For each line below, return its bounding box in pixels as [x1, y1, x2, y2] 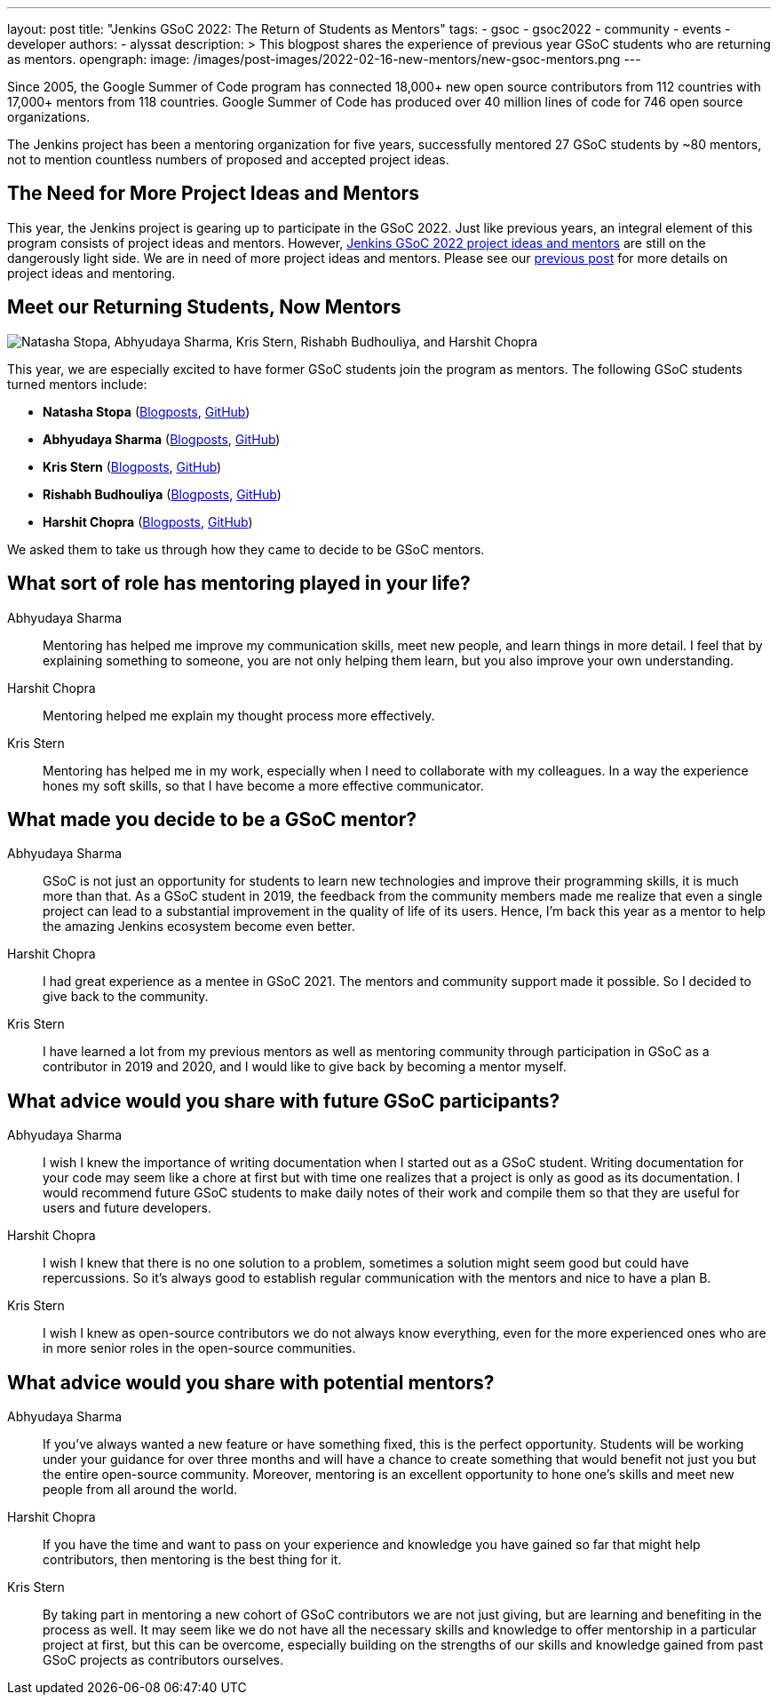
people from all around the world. [43, 1482, 237, 1498]
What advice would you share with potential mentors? [7, 1371, 495, 1394]
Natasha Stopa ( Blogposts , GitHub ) [43, 403, 250, 419]
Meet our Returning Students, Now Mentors [7, 296, 401, 319]
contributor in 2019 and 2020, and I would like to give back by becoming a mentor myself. [43, 1059, 567, 1075]
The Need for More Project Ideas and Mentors [7, 182, 419, 205]
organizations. [7, 109, 91, 124]
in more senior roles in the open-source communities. [43, 1340, 356, 1356]
